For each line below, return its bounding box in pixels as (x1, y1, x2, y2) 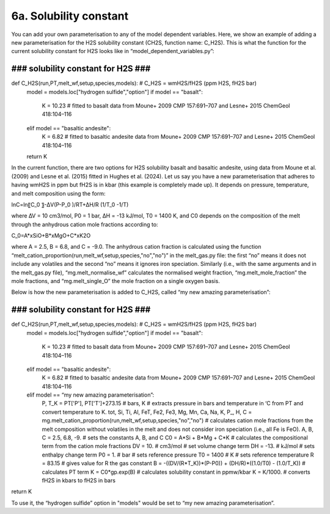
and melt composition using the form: (11, 189, 106, 197)
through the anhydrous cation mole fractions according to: (11, 221, 158, 228)
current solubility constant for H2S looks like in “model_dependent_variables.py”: (11, 48, 215, 55)
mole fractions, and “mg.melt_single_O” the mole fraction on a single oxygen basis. (11, 277, 220, 285)
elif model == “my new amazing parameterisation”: (26, 391, 155, 398)
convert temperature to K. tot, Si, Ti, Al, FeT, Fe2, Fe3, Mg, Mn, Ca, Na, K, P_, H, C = (42, 408, 252, 416)
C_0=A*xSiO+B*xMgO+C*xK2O (11, 232, 91, 240)
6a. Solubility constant (11, 9, 128, 23)
